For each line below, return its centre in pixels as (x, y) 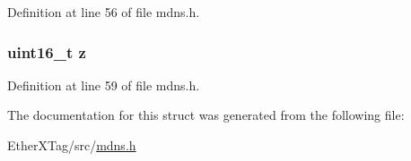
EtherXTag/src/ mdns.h (72, 145)
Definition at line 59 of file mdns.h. (104, 85)
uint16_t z (47, 51)
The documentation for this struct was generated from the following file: (206, 115)
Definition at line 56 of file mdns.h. (104, 12)
